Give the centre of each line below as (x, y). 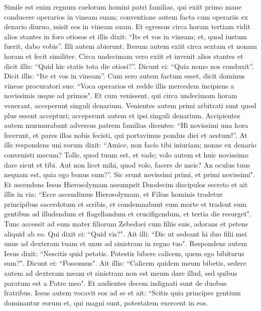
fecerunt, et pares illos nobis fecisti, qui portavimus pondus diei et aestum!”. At (126, 135)
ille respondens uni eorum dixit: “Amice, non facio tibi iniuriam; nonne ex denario (130, 145)
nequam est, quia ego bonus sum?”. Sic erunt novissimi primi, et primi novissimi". (129, 174)
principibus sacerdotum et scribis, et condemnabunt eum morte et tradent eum (125, 204)
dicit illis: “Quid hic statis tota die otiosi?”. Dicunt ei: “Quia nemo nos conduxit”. (129, 66)
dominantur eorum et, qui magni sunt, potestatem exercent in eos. (106, 302)
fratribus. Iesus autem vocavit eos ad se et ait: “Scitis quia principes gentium (122, 293)
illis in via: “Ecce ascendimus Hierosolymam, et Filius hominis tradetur (113, 194)
